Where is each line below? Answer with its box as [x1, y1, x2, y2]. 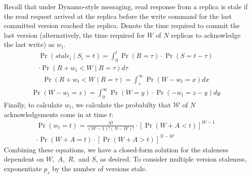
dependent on [4, 154, 44, 164]
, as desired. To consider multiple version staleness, [96, 154, 247, 164]
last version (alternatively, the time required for [4, 30, 145, 40]
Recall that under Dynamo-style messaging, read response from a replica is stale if [4, 1, 248, 11]
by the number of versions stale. [52, 163, 147, 173]
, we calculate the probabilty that [72, 99, 171, 109]
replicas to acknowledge [171, 30, 241, 40]
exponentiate [4, 163, 42, 173]
